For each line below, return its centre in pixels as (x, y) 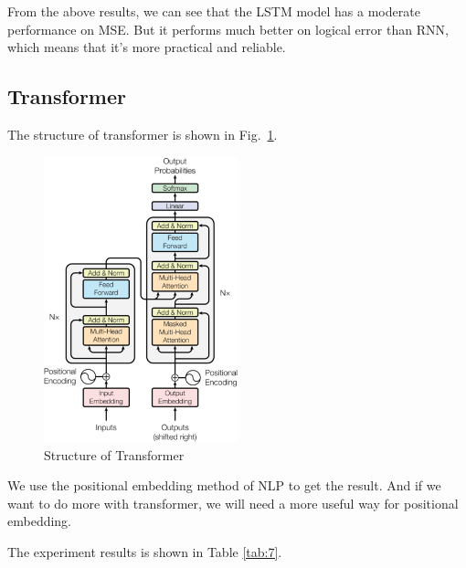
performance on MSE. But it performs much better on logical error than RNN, (228, 29)
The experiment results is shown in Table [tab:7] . (145, 551)
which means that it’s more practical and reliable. (147, 47)
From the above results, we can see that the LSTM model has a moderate (214, 11)
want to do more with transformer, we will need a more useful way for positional (233, 503)
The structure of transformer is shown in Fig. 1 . (143, 134)
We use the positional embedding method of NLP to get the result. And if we (224, 485)
